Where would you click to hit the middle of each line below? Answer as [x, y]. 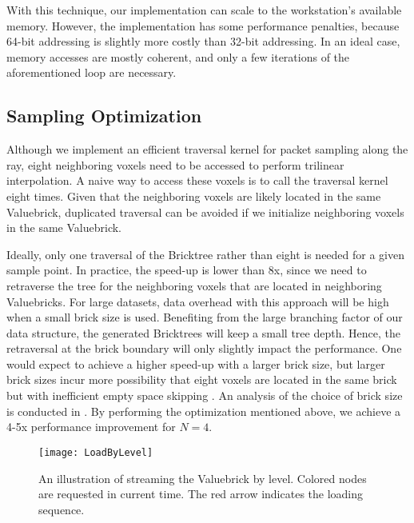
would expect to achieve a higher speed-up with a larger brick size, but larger [196, 363]
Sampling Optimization [104, 116]
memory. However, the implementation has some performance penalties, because [203, 25]
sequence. [62, 509]
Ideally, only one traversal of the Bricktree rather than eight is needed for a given [206, 254]
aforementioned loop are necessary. [92, 72]
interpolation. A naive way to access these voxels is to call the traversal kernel [197, 180]
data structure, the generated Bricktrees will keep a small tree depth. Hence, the [203, 332]
